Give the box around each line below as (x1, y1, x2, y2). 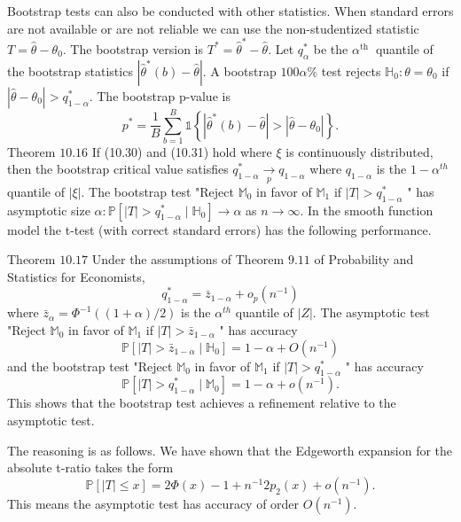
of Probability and (314, 250, 414, 269)
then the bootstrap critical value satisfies (7, 160, 229, 178)
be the (313, 39, 348, 58)
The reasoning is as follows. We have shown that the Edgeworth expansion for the (7, 440, 453, 459)
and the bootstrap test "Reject (7, 356, 173, 375)
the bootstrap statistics (7, 61, 133, 80)
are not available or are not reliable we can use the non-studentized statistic (7, 19, 419, 37)
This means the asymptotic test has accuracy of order (7, 494, 300, 512)
